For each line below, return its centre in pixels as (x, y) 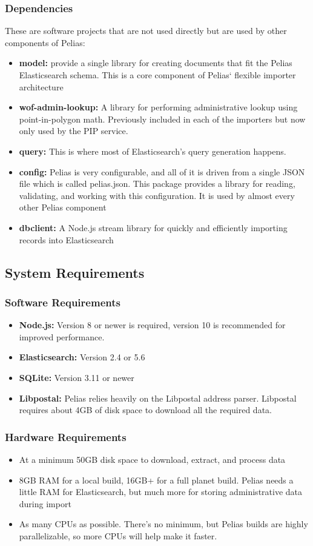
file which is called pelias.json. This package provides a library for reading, (157, 184)
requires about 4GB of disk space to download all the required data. (145, 410)
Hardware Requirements (66, 436)
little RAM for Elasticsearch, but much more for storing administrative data (161, 492)
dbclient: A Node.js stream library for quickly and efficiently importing (153, 227)
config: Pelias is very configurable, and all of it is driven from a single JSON (162, 171)
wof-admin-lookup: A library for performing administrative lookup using (158, 107)
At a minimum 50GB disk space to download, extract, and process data (152, 459)
